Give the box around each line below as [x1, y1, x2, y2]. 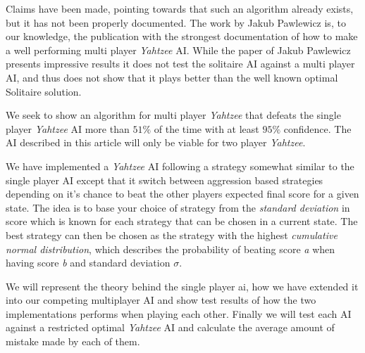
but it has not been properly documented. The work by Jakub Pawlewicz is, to [6, 15, 346, 30]
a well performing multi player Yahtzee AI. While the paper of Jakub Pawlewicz [6, 42, 351, 57]
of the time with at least [154, 121, 259, 136]
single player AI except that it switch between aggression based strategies [6, 172, 323, 187]
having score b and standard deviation [6, 255, 171, 270]
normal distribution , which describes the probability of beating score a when [6, 241, 335, 256]
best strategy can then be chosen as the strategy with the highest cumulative [6, 227, 338, 242]
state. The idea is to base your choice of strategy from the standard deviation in [6, 200, 350, 214]
